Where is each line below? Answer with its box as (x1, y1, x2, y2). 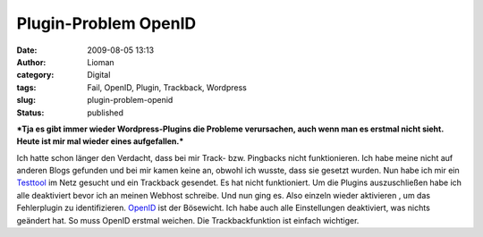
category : (16, 70, 55, 80)
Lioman (87, 56, 115, 67)
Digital (87, 70, 111, 80)
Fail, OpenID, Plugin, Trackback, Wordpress (87, 81, 248, 93)
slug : (16, 95, 36, 106)
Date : (16, 45, 38, 55)
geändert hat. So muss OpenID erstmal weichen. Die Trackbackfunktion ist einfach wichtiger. (16, 215, 360, 225)
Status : (16, 107, 45, 118)
